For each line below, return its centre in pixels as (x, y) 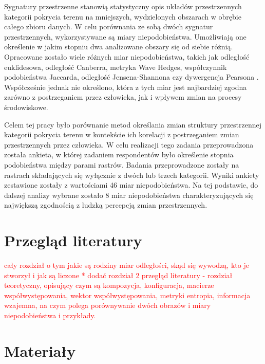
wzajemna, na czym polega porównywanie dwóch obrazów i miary (108, 305)
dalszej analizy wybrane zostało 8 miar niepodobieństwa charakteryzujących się (129, 195)
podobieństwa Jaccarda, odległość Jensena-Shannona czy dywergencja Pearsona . (131, 77)
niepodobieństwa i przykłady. (50, 315)
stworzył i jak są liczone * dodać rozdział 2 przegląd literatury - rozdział (118, 275)
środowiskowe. (26, 107)
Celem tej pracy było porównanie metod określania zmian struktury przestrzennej (133, 124)
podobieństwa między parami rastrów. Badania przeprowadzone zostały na (122, 164)
